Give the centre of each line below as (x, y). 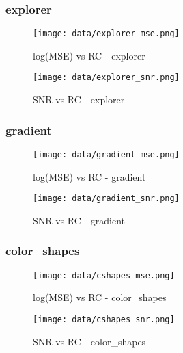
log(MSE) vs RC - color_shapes (100, 297)
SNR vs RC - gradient (79, 220)
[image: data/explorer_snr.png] (106, 78)
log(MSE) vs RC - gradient (89, 176)
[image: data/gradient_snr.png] (106, 199)
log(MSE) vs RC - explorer (89, 55)
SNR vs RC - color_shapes (89, 341)
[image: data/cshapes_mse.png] (104, 275)
